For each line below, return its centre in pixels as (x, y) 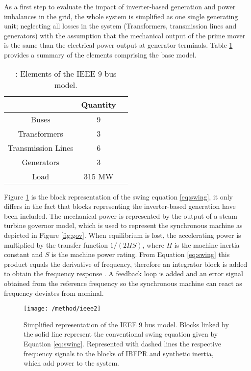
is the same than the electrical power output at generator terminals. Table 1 (118, 45)
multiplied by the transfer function (56, 244)
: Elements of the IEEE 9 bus (66, 73)
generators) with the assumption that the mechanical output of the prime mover (125, 35)
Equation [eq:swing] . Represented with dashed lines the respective (122, 343)
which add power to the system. (72, 363)
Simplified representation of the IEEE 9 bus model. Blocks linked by (126, 324)
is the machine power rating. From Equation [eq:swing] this (140, 254)
